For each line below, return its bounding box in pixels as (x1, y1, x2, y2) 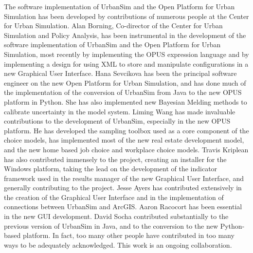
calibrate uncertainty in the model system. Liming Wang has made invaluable (4, 106, 235, 116)
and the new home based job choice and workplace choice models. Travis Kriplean (4, 144, 249, 154)
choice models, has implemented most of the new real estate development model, (4, 135, 244, 145)
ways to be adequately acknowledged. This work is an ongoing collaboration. (4, 239, 232, 250)
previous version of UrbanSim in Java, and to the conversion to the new (4, 220, 218, 231)
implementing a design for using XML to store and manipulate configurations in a (4, 58, 249, 69)
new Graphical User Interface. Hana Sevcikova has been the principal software (4, 68, 237, 78)
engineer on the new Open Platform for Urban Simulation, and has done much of (4, 77, 246, 88)
